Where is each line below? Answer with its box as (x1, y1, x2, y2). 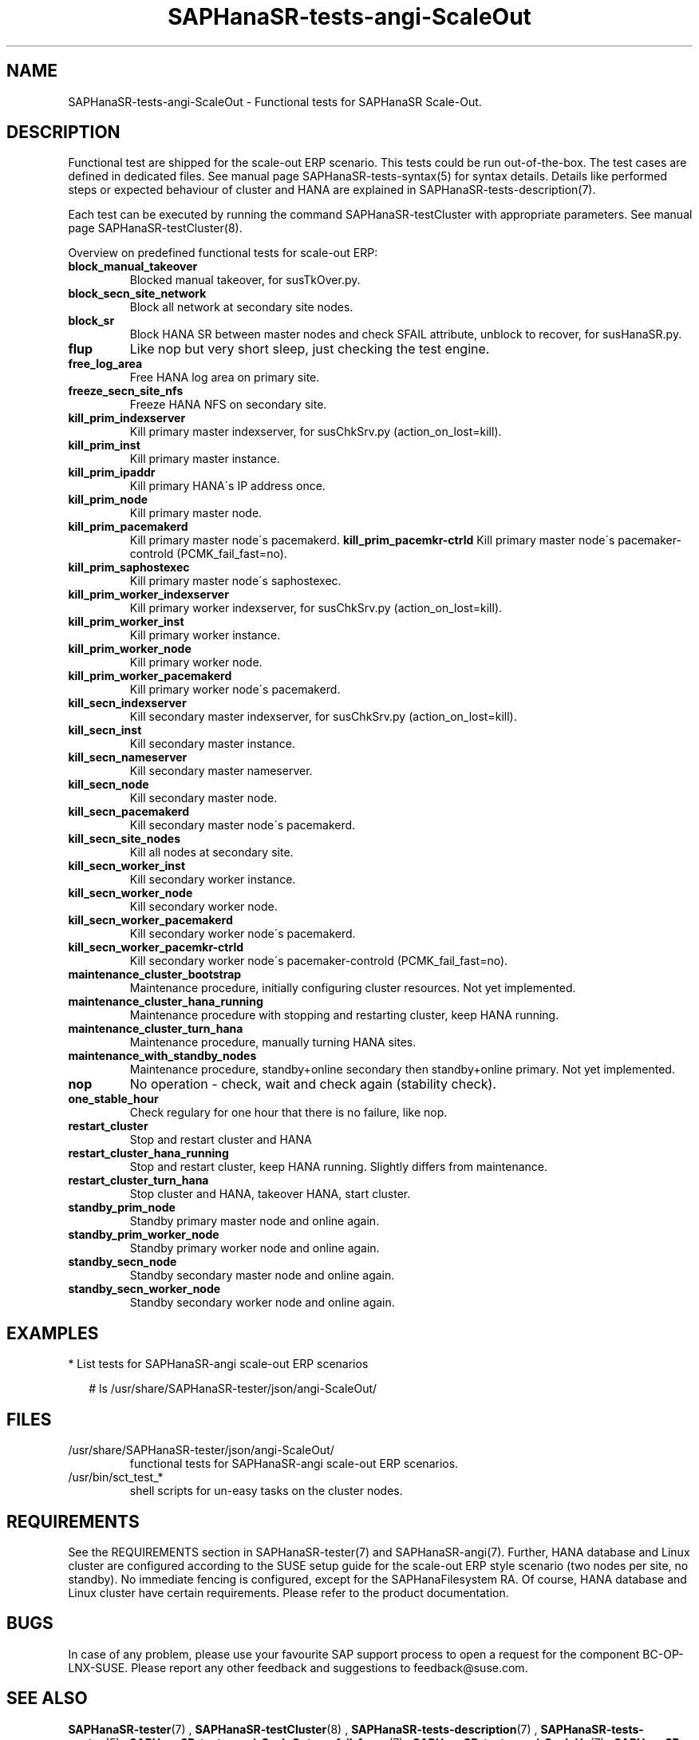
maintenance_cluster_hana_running (68, 995, 263, 1009)
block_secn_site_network (68, 287, 207, 301)
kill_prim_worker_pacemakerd (68, 669, 232, 683)
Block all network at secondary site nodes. (129, 300, 353, 314)
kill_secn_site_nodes (68, 832, 181, 846)
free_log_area (68, 357, 143, 371)
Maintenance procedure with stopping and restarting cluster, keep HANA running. (129, 1008, 559, 1022)
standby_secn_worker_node (68, 1282, 221, 1296)
